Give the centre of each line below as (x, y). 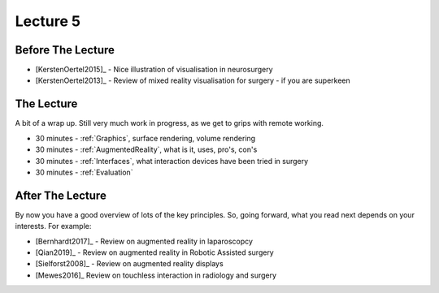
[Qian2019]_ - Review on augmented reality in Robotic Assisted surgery (154, 252)
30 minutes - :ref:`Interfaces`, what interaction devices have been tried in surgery (172, 161)
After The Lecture (61, 195)
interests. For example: (53, 226)
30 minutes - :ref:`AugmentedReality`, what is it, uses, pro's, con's (146, 149)
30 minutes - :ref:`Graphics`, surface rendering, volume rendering (146, 138)
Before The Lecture (65, 50)
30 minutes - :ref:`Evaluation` (84, 172)
